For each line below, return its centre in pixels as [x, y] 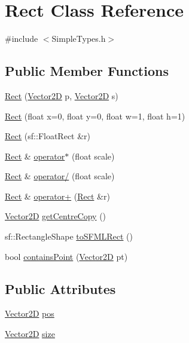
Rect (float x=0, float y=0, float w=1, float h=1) [95, 116]
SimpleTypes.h [79, 39]
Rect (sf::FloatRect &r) [48, 136]
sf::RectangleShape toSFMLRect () [69, 236]
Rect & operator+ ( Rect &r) [57, 196]
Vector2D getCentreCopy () [56, 216]
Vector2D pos [30, 313]
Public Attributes [60, 288]
